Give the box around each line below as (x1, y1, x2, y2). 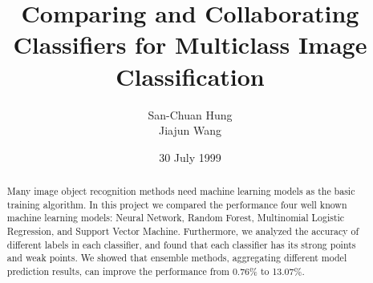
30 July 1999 (159, 148, 221, 165)
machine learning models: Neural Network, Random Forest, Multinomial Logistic (6, 211, 345, 224)
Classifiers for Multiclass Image (13, 28, 367, 61)
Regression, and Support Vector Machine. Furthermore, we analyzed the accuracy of (6, 224, 359, 238)
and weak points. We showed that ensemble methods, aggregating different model (6, 251, 347, 265)
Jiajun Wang (158, 122, 221, 139)
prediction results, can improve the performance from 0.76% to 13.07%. (6, 265, 305, 278)
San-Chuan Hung (148, 106, 233, 123)
